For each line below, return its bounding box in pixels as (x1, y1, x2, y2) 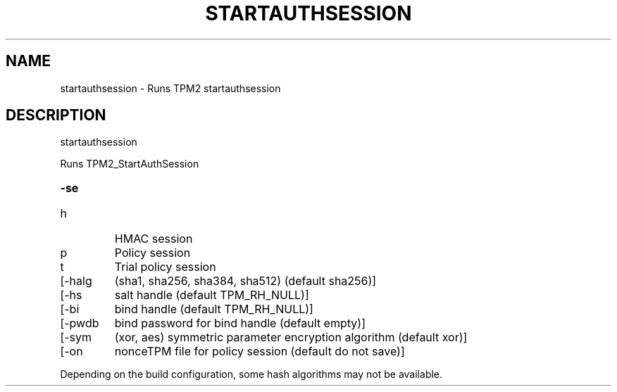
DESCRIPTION (6, 106, 106, 125)
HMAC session (114, 232, 193, 246)
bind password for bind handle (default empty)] (114, 316, 366, 331)
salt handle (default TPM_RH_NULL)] (114, 288, 309, 303)
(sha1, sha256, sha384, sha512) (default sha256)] (114, 274, 377, 289)
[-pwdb (60, 316, 99, 331)
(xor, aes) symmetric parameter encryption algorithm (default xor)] (114, 330, 468, 345)
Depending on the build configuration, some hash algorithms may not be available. (60, 368, 443, 381)
